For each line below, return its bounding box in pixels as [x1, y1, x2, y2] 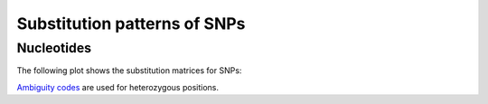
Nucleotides [16, 40, 92, 56]
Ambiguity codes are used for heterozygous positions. [16, 81, 219, 92]
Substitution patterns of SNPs [16, 14, 246, 33]
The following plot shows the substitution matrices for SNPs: [16, 65, 242, 76]
